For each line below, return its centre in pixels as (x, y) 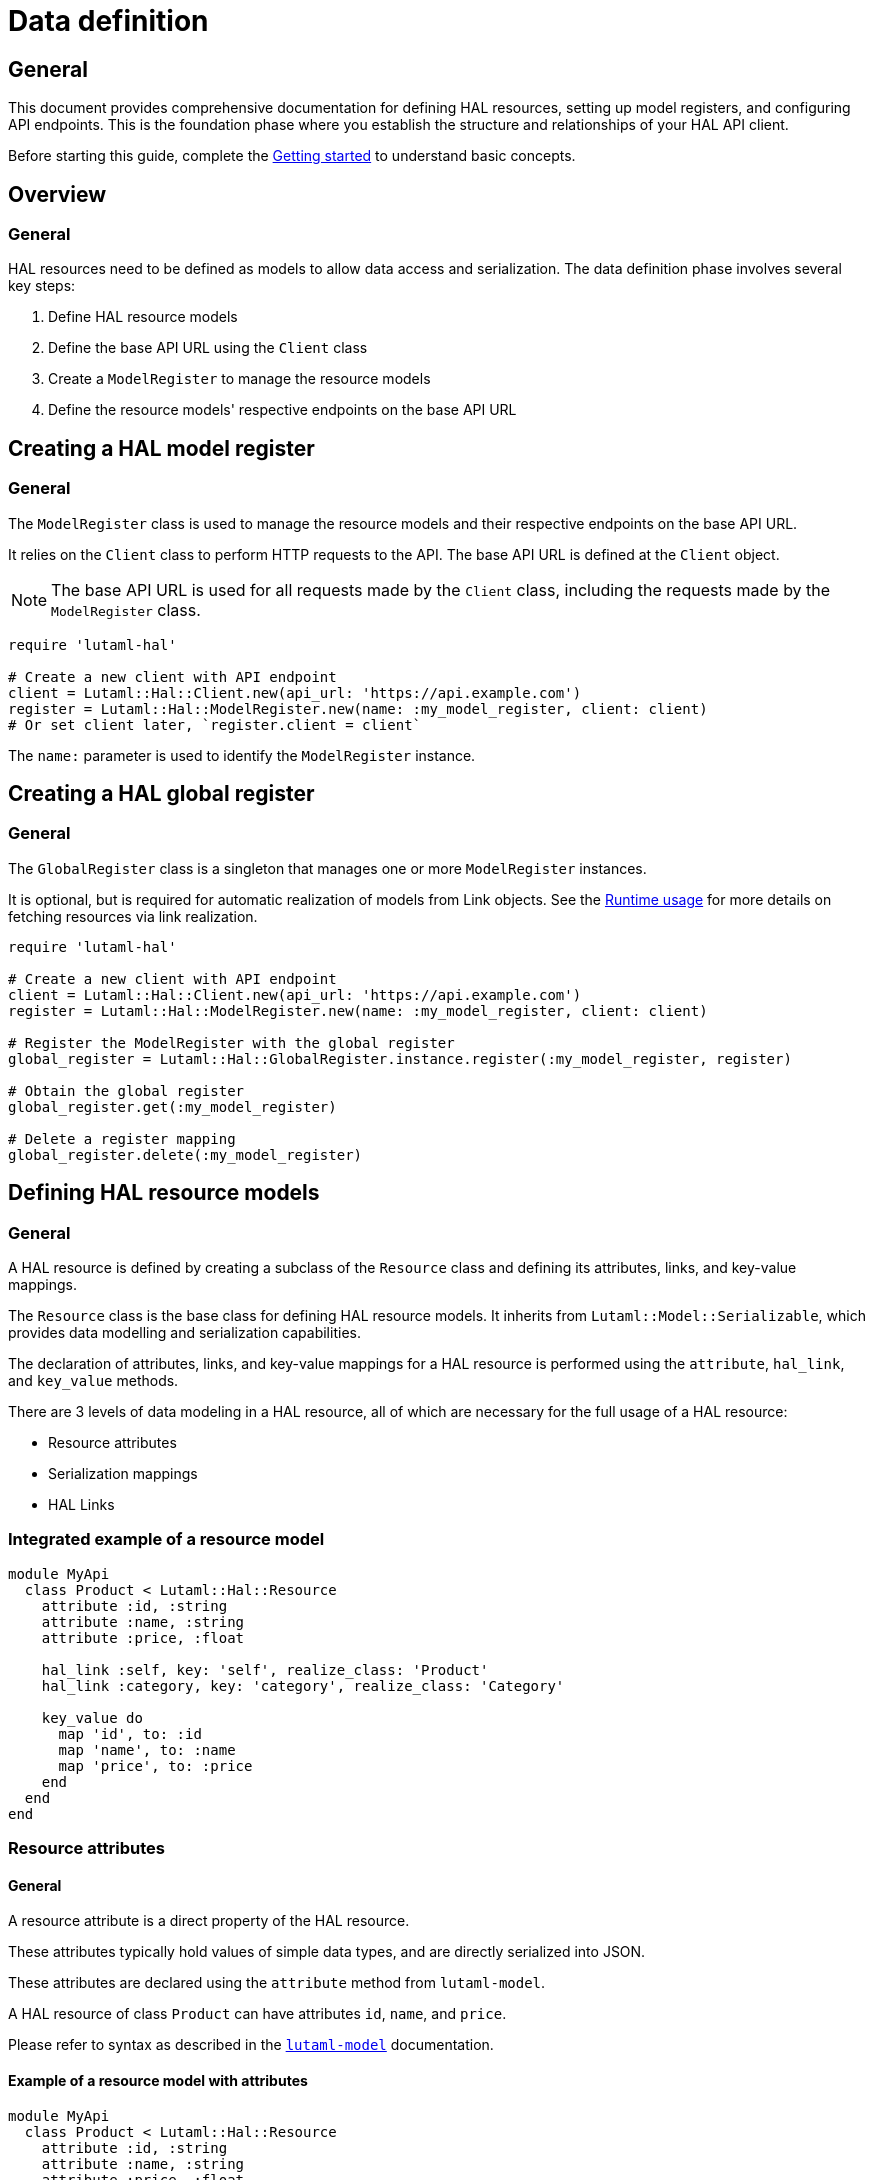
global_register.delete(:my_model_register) (185, 1154)
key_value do (92, 1717)
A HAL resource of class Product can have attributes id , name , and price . (257, 2014)
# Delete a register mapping (122, 1138)
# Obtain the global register (126, 1090)
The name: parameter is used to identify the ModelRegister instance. (242, 755)
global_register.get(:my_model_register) (172, 1106)
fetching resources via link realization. (133, 916)
